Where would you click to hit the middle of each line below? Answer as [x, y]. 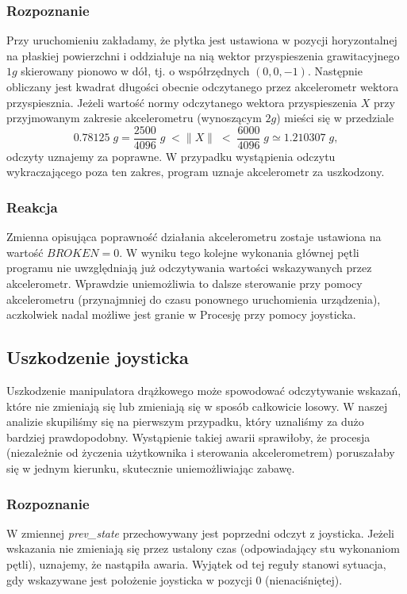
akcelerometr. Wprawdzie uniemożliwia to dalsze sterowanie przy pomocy [184, 284]
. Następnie [335, 71]
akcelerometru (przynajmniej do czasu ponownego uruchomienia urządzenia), [194, 299]
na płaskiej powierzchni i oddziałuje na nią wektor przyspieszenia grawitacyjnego [203, 55]
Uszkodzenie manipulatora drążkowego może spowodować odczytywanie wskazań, [204, 391]
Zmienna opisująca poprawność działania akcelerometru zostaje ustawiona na [194, 237]
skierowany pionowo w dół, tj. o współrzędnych [135, 71]
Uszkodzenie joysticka [98, 357]
